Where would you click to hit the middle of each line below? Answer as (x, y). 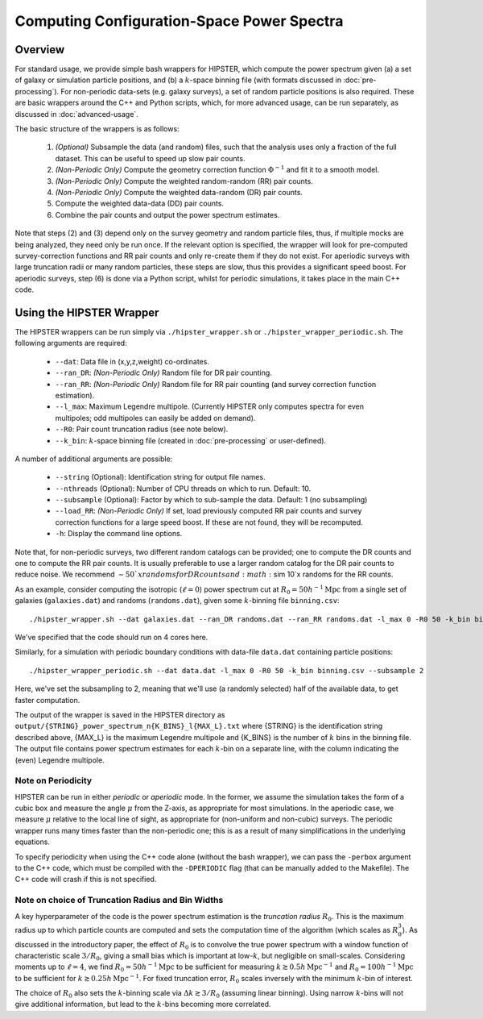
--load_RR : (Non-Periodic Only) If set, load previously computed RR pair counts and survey (208, 511)
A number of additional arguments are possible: (94, 459)
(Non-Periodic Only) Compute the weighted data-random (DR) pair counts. (179, 192)
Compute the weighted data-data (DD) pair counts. (140, 204)
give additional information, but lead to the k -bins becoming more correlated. (143, 1004)
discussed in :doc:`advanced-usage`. (76, 114)
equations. (32, 842)
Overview (40, 50)
